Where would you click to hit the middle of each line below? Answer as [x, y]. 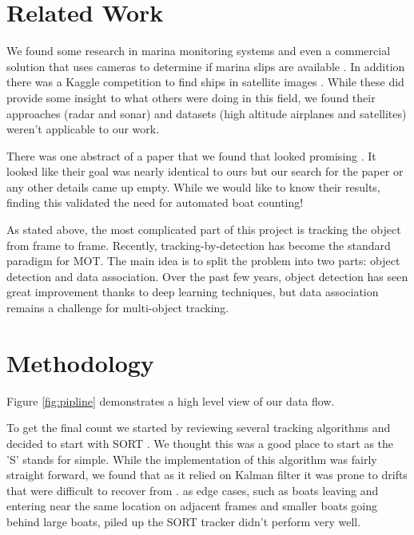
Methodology [80, 362]
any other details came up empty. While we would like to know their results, [193, 186]
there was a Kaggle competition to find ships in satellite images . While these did [205, 82]
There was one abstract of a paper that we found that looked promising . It [191, 155]
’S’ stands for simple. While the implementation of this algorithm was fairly [192, 459]
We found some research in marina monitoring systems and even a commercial [199, 51]
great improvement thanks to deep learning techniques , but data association [193, 292]
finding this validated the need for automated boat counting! [155, 202]
